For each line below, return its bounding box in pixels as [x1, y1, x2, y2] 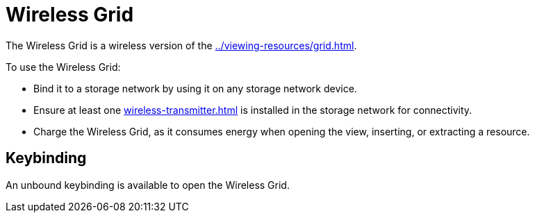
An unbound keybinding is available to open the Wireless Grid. [6, 178, 290, 191]
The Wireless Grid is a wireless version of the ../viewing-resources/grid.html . [6, 39, 357, 51]
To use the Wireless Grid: [6, 60, 121, 73]
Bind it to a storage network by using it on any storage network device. [33, 82, 357, 94]
